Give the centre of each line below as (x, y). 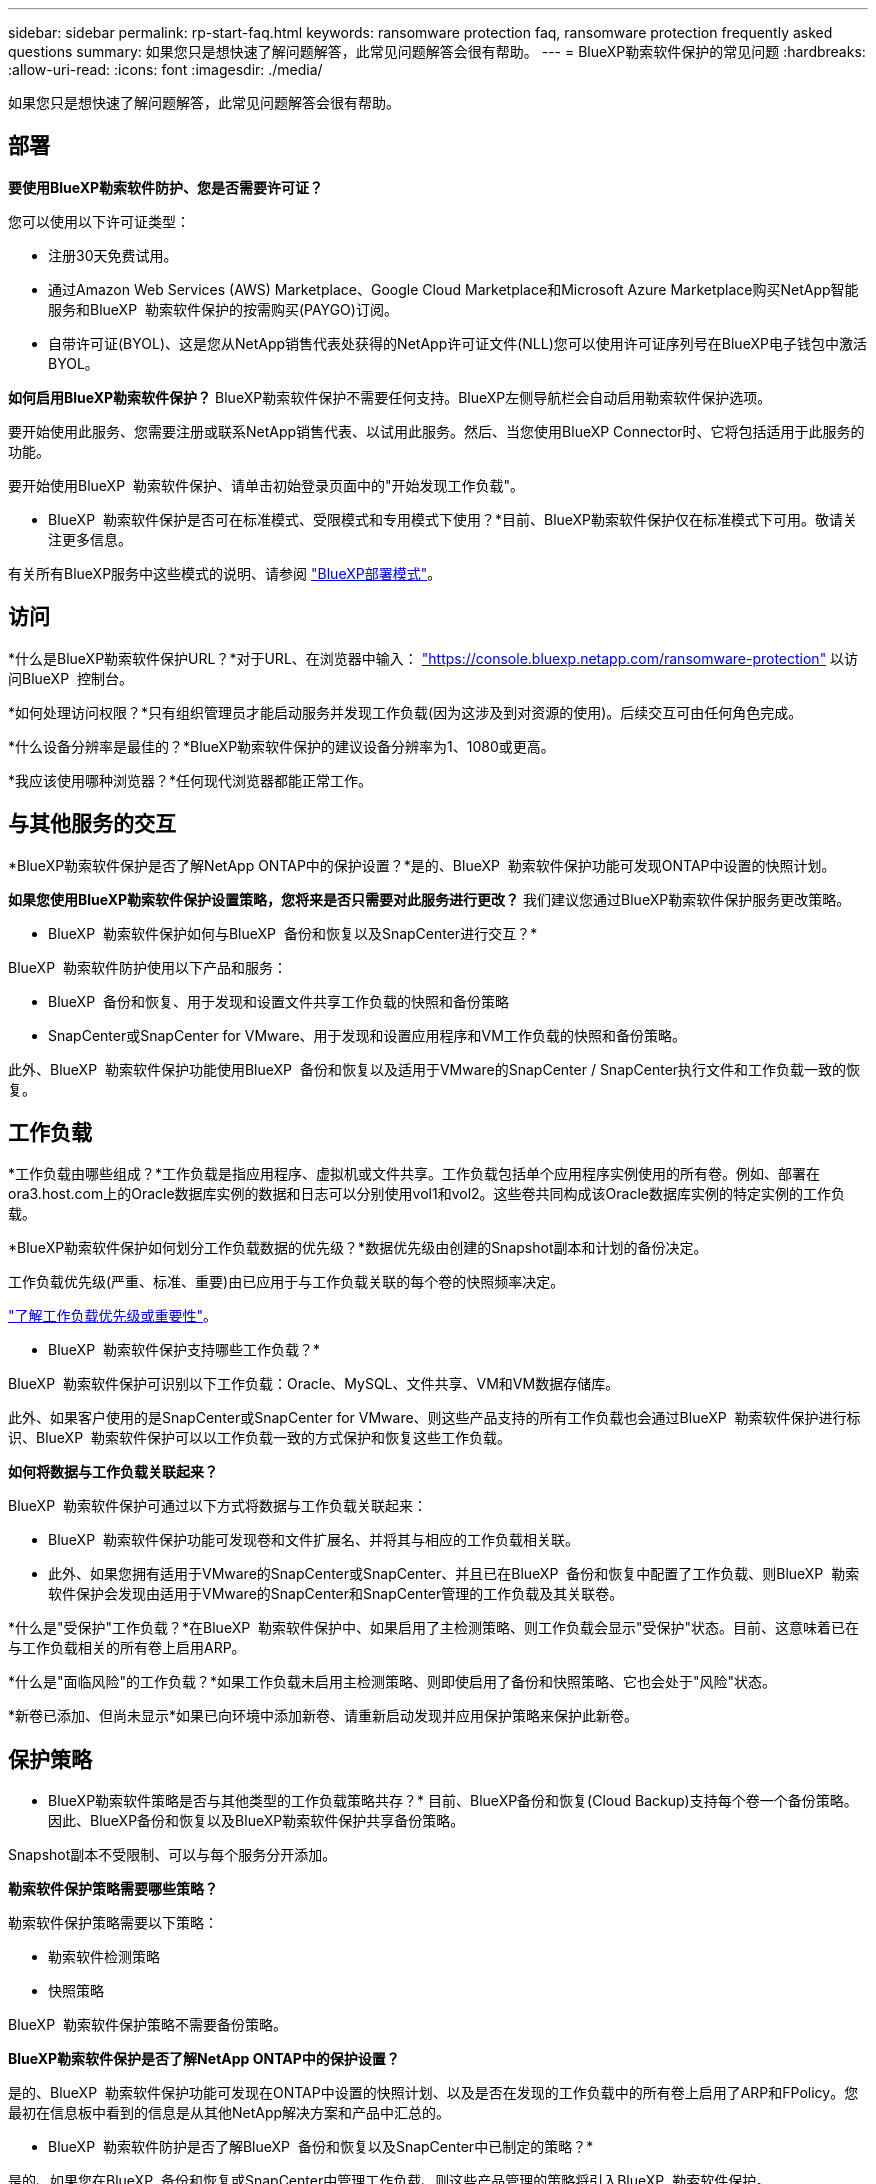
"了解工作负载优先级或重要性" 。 (113, 1316)
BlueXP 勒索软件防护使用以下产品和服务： (147, 967)
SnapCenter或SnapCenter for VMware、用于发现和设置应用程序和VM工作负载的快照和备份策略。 (367, 1035)
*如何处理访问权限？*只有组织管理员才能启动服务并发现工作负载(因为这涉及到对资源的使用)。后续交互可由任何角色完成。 (405, 712)
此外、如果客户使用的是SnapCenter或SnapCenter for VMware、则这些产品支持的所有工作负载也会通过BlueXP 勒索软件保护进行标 (434, 1418)
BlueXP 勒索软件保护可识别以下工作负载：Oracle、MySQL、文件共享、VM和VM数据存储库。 (314, 1384)
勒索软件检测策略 (104, 1957)
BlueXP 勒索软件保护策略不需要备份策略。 (147, 2025)
